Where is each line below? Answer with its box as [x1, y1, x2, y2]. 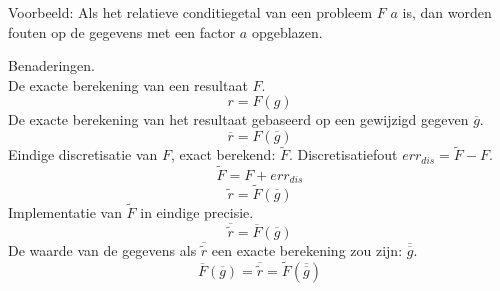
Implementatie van [8, 201, 122, 222]
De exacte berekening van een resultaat [8, 74, 248, 95]
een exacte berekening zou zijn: [211, 239, 403, 260]
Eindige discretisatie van [8, 144, 158, 165]
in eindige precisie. [140, 201, 254, 222]
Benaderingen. [8, 55, 95, 76]
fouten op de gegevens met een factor [8, 21, 236, 42]
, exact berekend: [171, 144, 276, 165]
